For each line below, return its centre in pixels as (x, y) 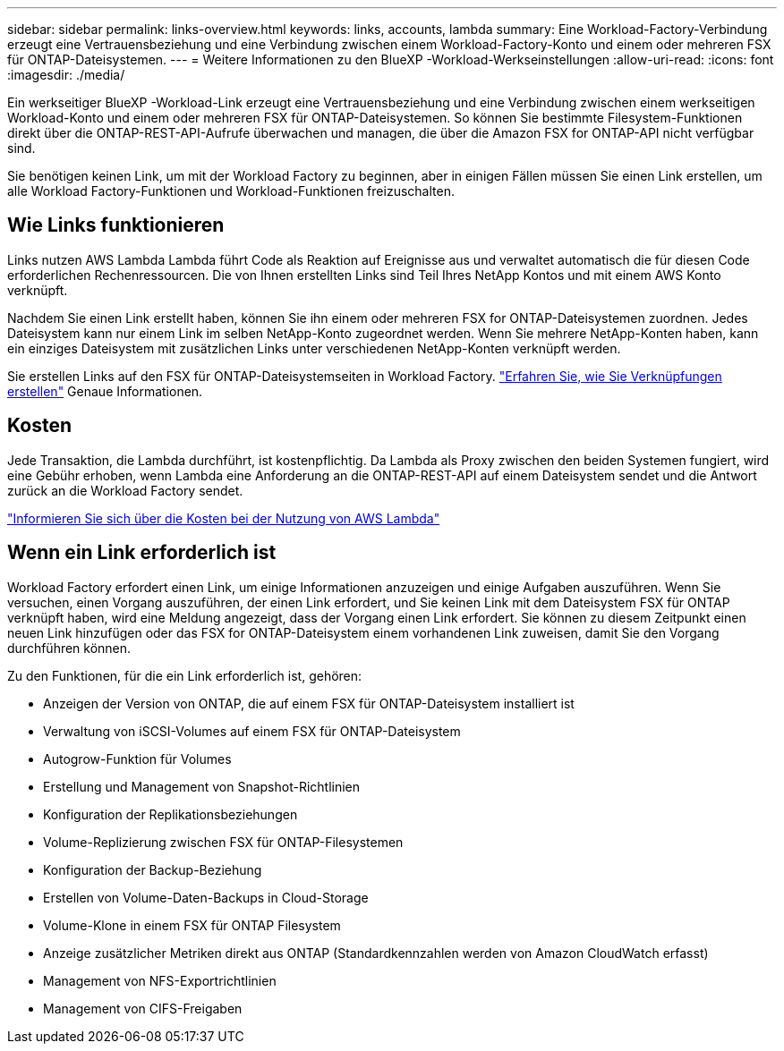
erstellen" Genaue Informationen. (105, 391)
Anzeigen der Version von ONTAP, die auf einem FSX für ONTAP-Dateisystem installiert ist (309, 703)
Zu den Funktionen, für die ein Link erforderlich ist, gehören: (185, 675)
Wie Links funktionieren (116, 225)
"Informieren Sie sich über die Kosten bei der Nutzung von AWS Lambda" (224, 518)
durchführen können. (69, 648)
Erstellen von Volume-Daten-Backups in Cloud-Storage (206, 897)
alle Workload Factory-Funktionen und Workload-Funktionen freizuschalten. (231, 191)
